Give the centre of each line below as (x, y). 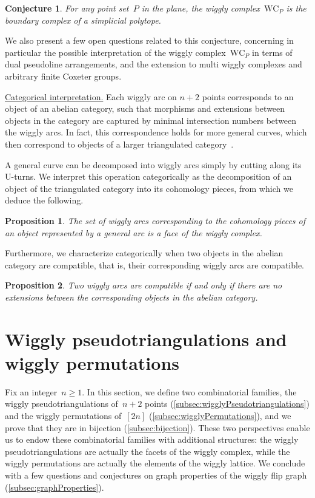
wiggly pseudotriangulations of (61, 404)
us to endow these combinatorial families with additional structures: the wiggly (152, 439)
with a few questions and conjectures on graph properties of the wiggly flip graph (156, 475)
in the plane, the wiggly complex (201, 8)
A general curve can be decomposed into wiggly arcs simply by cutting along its (153, 164)
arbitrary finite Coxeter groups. (63, 76)
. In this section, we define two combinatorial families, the (189, 391)
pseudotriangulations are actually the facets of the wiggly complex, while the (148, 451)
